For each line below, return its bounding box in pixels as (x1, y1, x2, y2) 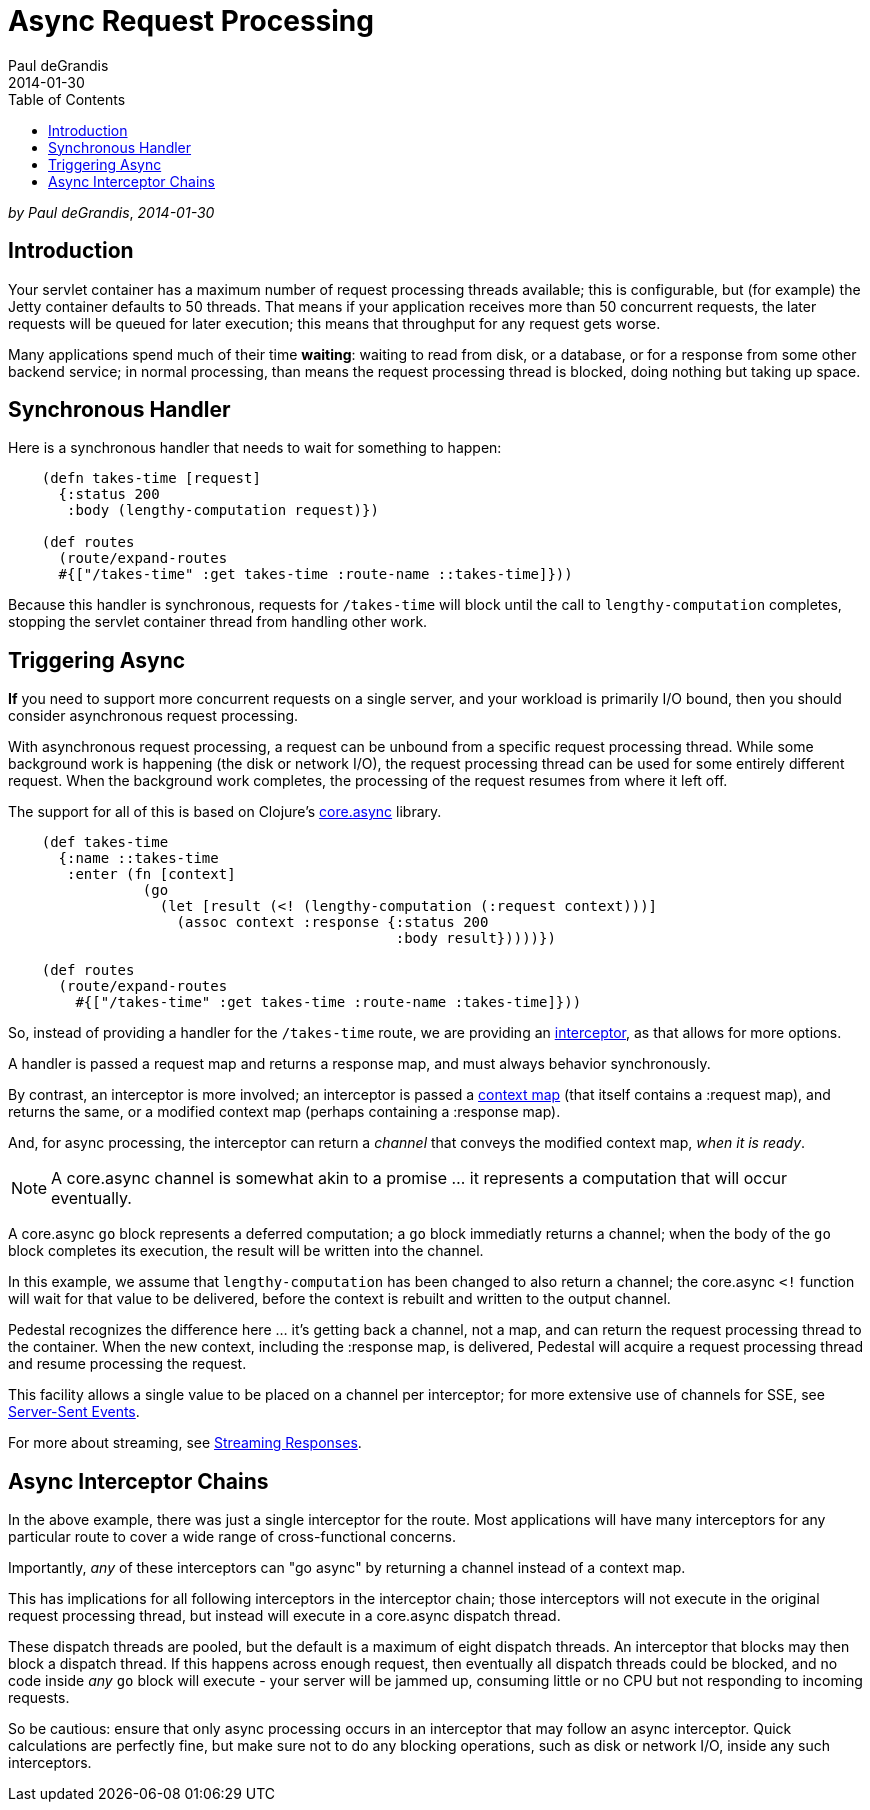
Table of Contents (8, 90, 126, 108)
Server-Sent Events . (8, 1403, 140, 1421)
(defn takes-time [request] (41, 470, 261, 487)
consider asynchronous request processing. (8, 707, 299, 725)
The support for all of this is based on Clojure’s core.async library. (8, 803, 442, 821)
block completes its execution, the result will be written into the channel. (8, 1242, 484, 1260)
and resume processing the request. (8, 1355, 247, 1373)
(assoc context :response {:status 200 (176, 914, 489, 931)
